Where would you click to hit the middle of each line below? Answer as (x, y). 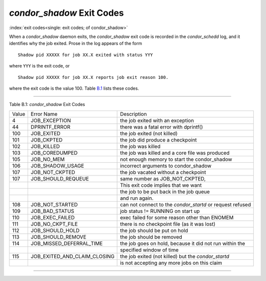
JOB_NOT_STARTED (54, 205)
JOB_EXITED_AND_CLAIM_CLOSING (73, 256)
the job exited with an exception (157, 120)
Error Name (44, 114)
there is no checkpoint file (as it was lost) (168, 224)
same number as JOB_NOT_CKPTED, (163, 178)
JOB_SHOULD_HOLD (55, 230)
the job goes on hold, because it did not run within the (183, 243)
